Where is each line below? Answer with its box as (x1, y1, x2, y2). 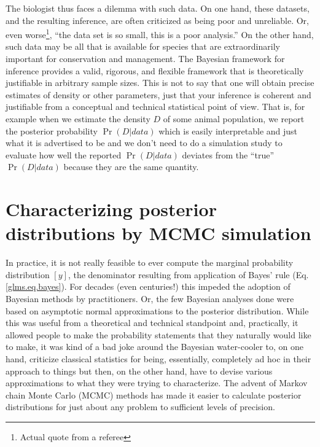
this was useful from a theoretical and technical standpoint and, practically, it (6, 316, 299, 329)
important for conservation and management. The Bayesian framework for (6, 52, 285, 65)
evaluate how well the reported (6, 148, 122, 161)
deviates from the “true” (182, 148, 274, 161)
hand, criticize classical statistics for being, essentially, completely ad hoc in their (6, 352, 311, 365)
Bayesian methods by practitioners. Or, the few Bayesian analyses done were (6, 292, 294, 305)
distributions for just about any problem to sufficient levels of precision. (6, 400, 275, 413)
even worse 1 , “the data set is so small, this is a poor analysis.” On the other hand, (6, 26, 314, 41)
